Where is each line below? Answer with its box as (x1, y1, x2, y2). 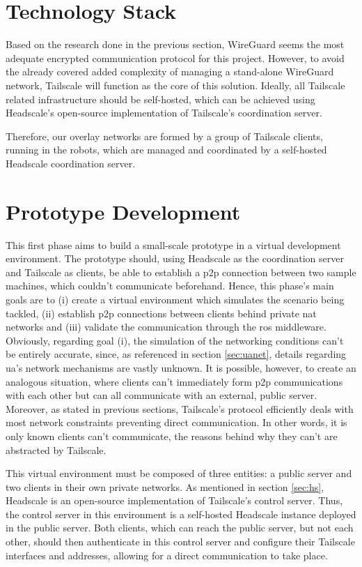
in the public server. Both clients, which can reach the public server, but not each (6, 520, 354, 535)
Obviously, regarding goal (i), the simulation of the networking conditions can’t (6, 333, 344, 347)
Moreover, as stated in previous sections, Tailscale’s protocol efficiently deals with (6, 401, 354, 416)
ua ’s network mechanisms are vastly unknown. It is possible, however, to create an (6, 360, 356, 375)
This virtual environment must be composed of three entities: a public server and (6, 466, 352, 481)
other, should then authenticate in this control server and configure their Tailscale (6, 534, 355, 549)
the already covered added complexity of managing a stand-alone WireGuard (6, 64, 334, 79)
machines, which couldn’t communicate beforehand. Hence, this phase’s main (6, 278, 334, 293)
